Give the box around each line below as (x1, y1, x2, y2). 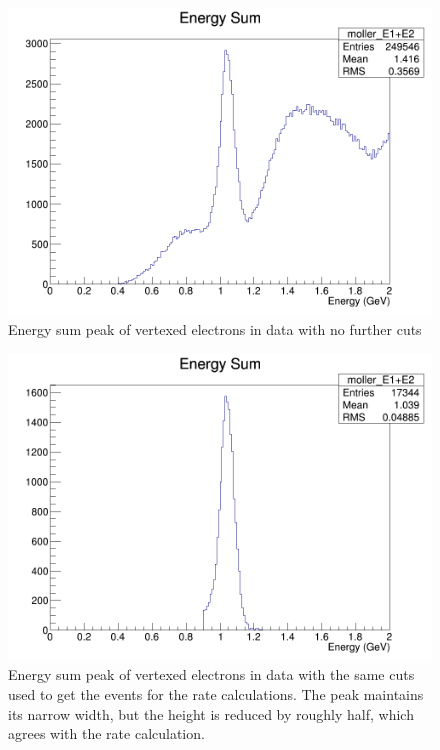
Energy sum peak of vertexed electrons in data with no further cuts (8, 318, 422, 339)
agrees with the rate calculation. (8, 723, 205, 744)
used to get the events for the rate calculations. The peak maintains (8, 684, 424, 705)
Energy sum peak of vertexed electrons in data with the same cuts (8, 664, 415, 685)
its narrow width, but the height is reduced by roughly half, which (8, 703, 414, 724)
